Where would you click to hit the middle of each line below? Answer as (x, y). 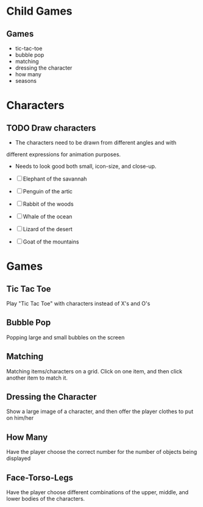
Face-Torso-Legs (40, 477)
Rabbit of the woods (48, 204)
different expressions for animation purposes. (63, 154)
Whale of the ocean (48, 217)
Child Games (39, 11)
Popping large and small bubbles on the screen (66, 337)
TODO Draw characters (51, 128)
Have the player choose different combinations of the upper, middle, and (98, 492)
